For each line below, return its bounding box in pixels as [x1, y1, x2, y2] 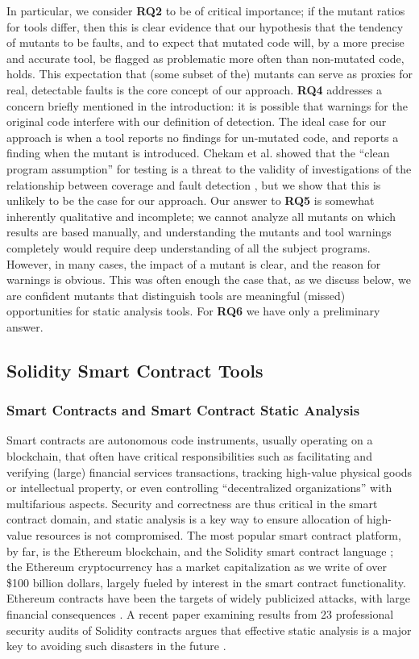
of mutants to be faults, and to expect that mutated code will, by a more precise [6, 34, 404, 51]
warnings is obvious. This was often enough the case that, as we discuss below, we [6, 271, 412, 288]
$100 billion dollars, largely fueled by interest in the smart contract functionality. [6, 573, 406, 590]
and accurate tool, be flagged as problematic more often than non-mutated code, [6, 49, 404, 66]
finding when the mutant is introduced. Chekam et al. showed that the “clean [6, 144, 390, 161]
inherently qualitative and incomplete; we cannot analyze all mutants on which [6, 207, 396, 224]
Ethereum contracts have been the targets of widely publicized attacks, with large [6, 590, 411, 607]
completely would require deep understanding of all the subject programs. [6, 239, 371, 256]
